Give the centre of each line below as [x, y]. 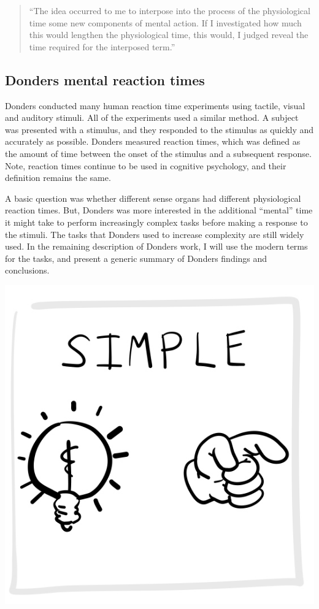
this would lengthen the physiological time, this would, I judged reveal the [169, 35]
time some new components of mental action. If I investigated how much [165, 22]
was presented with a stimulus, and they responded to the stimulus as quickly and [159, 129]
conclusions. [27, 270]
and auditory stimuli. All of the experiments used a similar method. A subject [152, 117]
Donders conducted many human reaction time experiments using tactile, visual [155, 105]
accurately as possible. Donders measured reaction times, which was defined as [153, 141]
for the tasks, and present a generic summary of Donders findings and [136, 258]
